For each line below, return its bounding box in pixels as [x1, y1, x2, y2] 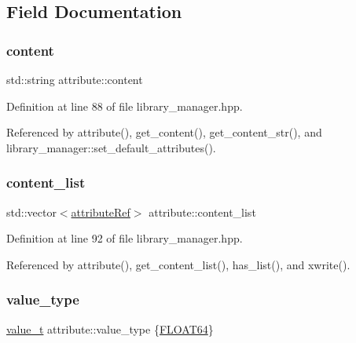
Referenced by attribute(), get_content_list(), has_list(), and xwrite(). [6, 256, 350, 272]
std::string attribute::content [6, 71, 143, 87]
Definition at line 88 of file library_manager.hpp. [6, 97, 243, 114]
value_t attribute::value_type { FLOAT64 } [6, 320, 214, 337]
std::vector [6, 203, 57, 220]
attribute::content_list [149, 203, 256, 220]
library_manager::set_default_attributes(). [6, 139, 216, 155]
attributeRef [71, 203, 130, 220]
